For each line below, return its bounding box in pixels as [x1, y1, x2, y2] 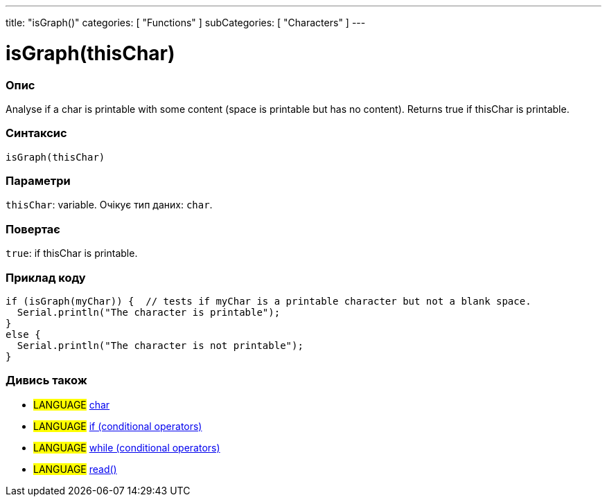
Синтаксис [6, 126, 67, 141]
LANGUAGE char [33, 398, 110, 411]
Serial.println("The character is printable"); [17, 306, 281, 318]
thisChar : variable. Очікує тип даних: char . [6, 199, 213, 211]
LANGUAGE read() [33, 463, 117, 475]
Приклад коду [6, 270, 86, 285]
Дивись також [6, 373, 87, 388]
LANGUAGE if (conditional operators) [33, 420, 202, 432]
